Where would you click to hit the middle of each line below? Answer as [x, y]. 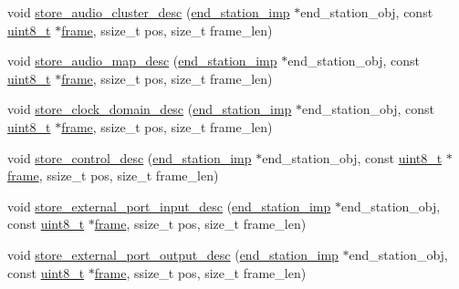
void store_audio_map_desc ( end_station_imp [142, 61]
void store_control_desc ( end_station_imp [130, 157]
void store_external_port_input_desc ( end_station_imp [169, 206]
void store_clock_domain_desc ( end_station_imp [150, 109]
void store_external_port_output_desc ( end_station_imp [173, 254]
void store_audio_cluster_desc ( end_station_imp [149, 12]
